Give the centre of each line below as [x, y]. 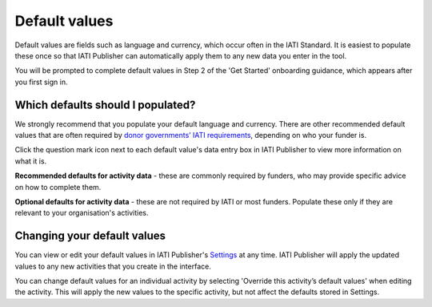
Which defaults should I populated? [105, 105]
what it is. [31, 161]
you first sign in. [41, 82]
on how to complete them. [58, 187]
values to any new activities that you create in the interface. [113, 266]
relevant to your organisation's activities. [82, 213]
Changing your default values [90, 236]
